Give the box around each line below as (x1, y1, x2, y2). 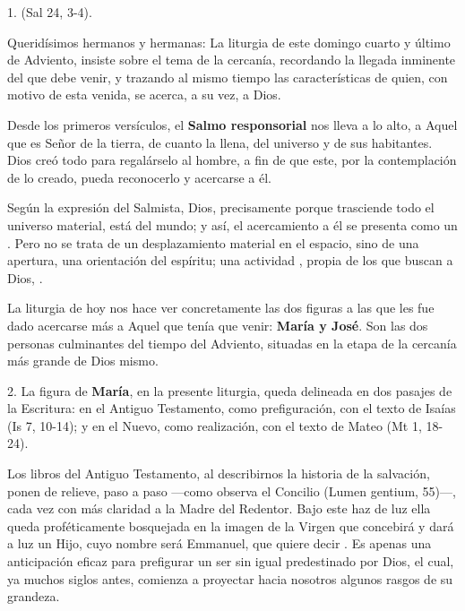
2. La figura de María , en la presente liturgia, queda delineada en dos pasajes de (7, 381, 452, 400)
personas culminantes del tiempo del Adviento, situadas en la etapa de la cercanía (7, 333, 457, 352)
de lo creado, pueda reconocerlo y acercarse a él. (7, 168, 272, 186)
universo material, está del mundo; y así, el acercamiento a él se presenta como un (7, 215, 458, 234)
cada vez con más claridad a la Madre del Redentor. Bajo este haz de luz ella (7, 499, 431, 518)
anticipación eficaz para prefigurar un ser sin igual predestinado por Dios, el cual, (7, 552, 454, 571)
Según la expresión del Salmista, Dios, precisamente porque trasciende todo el (7, 198, 435, 217)
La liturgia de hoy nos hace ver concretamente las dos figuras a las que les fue (7, 298, 435, 317)
